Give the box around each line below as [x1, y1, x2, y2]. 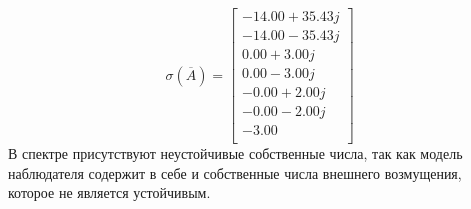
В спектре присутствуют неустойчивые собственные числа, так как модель [8, 143, 463, 164]
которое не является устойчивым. [8, 182, 211, 203]
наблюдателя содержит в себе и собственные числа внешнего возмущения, [8, 162, 462, 183]
